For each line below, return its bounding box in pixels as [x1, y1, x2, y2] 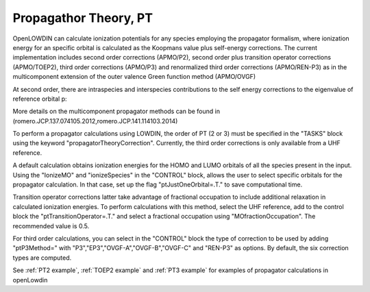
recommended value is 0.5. [12, 221, 90, 230]
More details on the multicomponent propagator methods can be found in [12, 107, 221, 116]
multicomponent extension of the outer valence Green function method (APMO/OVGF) [12, 73, 256, 81]
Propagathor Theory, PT [12, 10, 153, 25]
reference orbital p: [12, 95, 67, 103]
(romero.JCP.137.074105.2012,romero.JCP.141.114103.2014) [12, 117, 178, 125]
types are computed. [12, 254, 72, 262]
